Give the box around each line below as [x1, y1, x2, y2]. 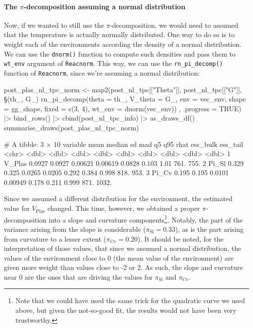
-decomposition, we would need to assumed [110, 20, 238, 30]
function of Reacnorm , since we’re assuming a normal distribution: [4, 67, 200, 78]
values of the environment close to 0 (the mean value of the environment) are [4, 252, 234, 263]
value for [4, 203, 30, 213]
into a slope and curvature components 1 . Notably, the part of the [49, 213, 243, 225]
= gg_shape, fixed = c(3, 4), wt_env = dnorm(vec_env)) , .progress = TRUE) [4, 103, 241, 113]
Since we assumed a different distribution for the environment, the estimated [4, 193, 233, 204]
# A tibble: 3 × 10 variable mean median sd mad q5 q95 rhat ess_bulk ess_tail [4, 139, 243, 149]
